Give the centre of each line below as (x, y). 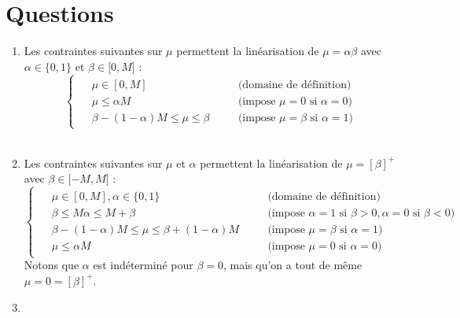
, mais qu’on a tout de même (293, 265)
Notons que (52, 265)
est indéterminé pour (143, 265)
